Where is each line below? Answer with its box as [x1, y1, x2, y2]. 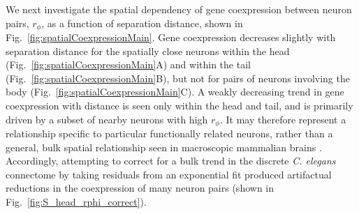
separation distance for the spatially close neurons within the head [6, 43, 290, 58]
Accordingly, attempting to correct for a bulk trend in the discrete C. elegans [6, 153, 336, 168]
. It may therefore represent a [219, 112, 346, 126]
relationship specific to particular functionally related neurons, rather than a [6, 126, 333, 141]
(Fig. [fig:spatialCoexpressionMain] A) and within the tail [6, 57, 251, 72]
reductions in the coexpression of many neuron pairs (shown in [6, 181, 274, 195]
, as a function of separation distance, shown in [41, 15, 243, 30]
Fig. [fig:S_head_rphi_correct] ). [6, 194, 147, 209]
